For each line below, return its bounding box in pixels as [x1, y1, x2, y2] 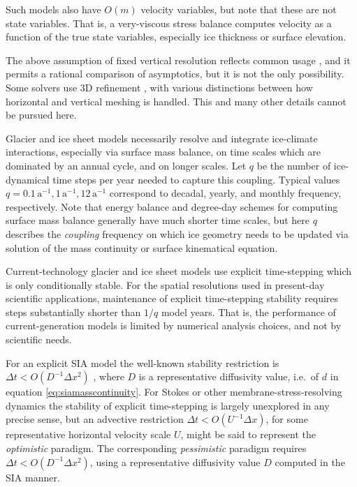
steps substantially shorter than [6, 304, 141, 319]
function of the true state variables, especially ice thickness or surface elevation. [6, 29, 347, 44]
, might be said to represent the [180, 427, 316, 442]
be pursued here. [6, 107, 77, 122]
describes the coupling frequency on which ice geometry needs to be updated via [6, 226, 349, 241]
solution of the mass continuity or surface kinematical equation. [6, 240, 278, 255]
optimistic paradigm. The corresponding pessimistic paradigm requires [6, 441, 307, 456]
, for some [265, 412, 308, 426]
